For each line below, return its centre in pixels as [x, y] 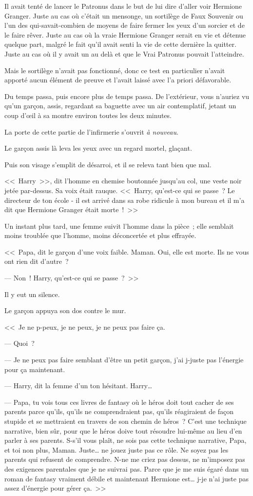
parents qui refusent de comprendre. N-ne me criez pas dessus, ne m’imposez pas [125, 459]
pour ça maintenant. [35, 369]
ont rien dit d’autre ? [37, 261]
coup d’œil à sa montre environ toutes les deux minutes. [88, 115]
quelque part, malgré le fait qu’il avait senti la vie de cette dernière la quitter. [120, 44]
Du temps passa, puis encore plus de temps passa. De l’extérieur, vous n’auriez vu [127, 96]
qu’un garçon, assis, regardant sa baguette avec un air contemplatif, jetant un [120, 106]
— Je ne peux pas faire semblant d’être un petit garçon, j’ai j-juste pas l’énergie [124, 360]
